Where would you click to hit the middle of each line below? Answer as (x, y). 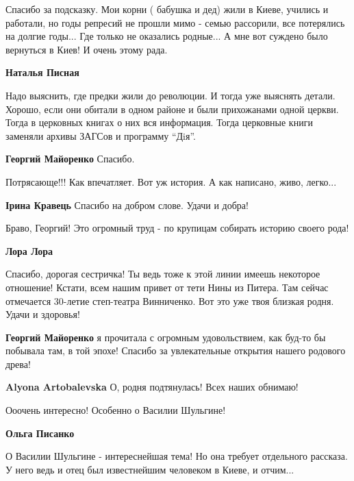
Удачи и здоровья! (43, 314)
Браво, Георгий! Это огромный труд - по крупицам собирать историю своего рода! (177, 228)
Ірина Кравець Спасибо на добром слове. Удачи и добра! (127, 205)
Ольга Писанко (40, 433)
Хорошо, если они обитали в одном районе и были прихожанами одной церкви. (172, 109)
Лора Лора (29, 250)
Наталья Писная (42, 72)
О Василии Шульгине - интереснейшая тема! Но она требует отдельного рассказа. (177, 456)
